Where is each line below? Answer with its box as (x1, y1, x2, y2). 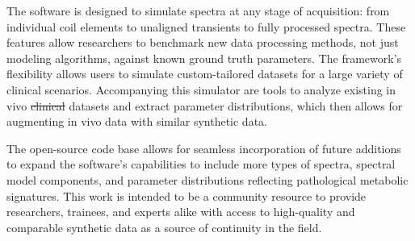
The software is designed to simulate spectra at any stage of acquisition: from (6, 2, 390, 19)
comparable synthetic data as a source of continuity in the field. (6, 218, 322, 235)
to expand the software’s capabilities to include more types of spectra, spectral (6, 156, 396, 172)
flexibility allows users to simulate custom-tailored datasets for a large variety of (6, 65, 403, 82)
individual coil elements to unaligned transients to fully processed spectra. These (6, 18, 406, 35)
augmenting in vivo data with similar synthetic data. (6, 113, 267, 130)
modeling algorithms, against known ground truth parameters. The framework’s (6, 49, 402, 66)
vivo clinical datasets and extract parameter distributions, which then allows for (6, 97, 403, 114)
